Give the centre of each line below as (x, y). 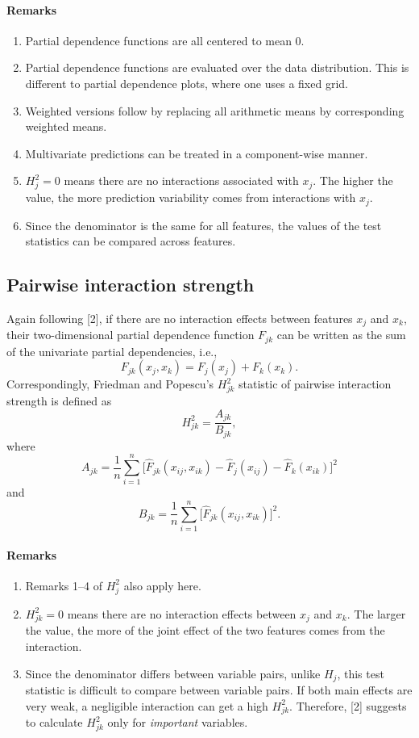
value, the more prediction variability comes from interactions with (191, 197)
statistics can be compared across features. (131, 241)
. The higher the (353, 180)
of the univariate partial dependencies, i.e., (112, 351)
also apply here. (162, 585)
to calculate (54, 722)
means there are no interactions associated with (181, 180)
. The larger (376, 613)
